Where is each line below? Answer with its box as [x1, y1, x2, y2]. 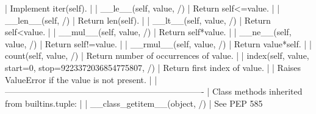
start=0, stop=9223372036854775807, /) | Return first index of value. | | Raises [5, 61, 301, 73]
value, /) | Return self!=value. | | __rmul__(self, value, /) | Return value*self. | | [5, 37, 312, 50]
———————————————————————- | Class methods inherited [5, 85, 303, 98]
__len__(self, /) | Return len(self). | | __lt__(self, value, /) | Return [5, 13, 271, 26]
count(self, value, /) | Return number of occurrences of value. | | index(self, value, [5, 49, 309, 62]
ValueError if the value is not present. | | [5, 73, 157, 85]
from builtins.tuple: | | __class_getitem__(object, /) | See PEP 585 [5, 96, 263, 109]
